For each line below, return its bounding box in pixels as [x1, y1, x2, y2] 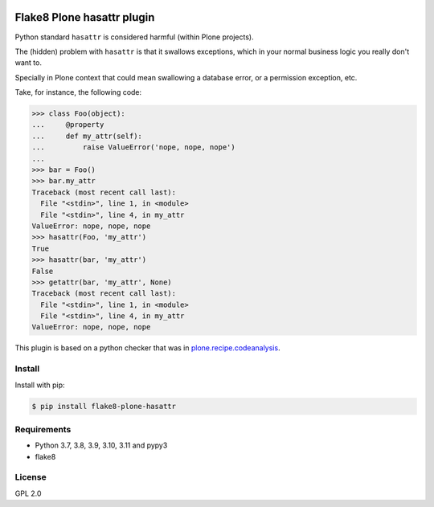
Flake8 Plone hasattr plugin [14, 10, 155, 24]
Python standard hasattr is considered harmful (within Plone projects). [14, 32, 254, 42]
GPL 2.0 [14, 489, 42, 498]
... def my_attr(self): [31, 131, 142, 141]
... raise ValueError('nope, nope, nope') [31, 143, 236, 152]
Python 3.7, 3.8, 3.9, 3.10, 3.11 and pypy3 [35, 440, 168, 450]
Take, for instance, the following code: [14, 88, 142, 97]
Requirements [14, 423, 72, 435]
